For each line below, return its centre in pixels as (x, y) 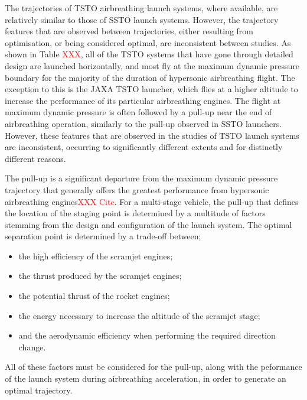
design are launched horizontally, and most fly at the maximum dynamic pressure (152, 65)
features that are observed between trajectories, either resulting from (129, 31)
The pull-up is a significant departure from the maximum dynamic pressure (141, 178)
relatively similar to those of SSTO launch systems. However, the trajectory (142, 19)
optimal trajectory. (39, 390)
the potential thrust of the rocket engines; (94, 296)
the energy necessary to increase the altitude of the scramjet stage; (139, 315)
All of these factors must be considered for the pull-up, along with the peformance (153, 367)
